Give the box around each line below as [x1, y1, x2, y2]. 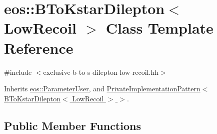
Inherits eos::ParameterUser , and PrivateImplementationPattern [4, 83, 200, 94]
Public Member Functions [4, 117, 141, 133]
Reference [4, 37, 73, 58]
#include [4, 66, 32, 77]
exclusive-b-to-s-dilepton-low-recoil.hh [43, 66, 158, 77]
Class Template [105, 18, 213, 38]
